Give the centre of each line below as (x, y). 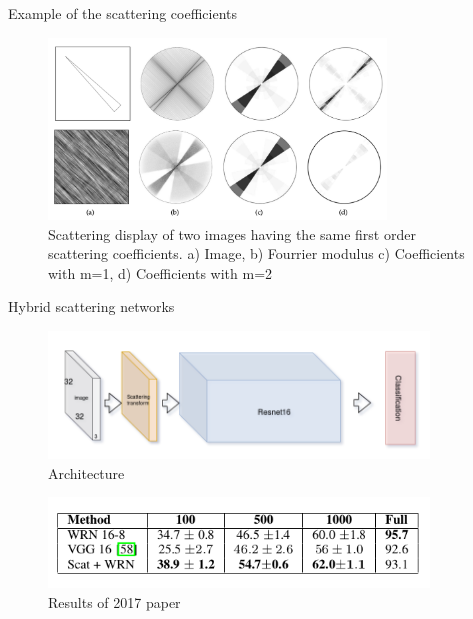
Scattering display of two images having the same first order (232, 233)
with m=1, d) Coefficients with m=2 (160, 272)
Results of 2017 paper (114, 601)
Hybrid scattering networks (91, 306)
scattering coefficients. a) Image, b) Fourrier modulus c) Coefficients (256, 253)
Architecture (86, 472)
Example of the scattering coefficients (123, 13)
